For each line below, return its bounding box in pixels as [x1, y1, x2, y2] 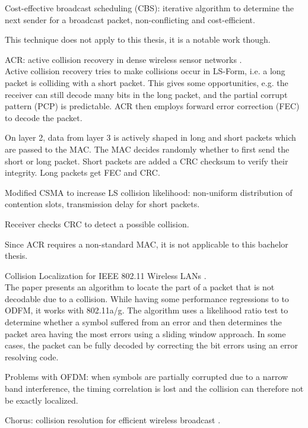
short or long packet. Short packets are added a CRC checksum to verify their [5, 154, 288, 167]
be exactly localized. [5, 394, 78, 406]
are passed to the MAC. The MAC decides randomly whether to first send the [5, 142, 290, 155]
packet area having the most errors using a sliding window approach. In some [5, 327, 286, 340]
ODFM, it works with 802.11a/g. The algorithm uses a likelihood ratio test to [5, 304, 288, 316]
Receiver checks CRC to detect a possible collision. [5, 217, 189, 230]
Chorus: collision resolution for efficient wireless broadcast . [5, 414, 221, 426]
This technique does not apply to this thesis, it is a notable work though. [5, 33, 271, 46]
